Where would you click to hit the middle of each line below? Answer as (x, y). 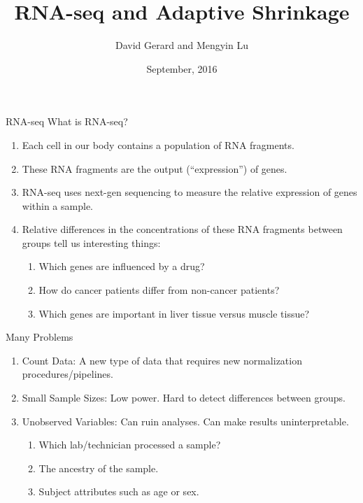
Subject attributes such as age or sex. (119, 491)
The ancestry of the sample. (99, 468)
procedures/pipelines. (67, 374)
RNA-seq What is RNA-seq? (67, 121)
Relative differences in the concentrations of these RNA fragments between (182, 229)
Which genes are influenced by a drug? (122, 266)
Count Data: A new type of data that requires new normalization (162, 360)
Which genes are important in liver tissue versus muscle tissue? (174, 313)
